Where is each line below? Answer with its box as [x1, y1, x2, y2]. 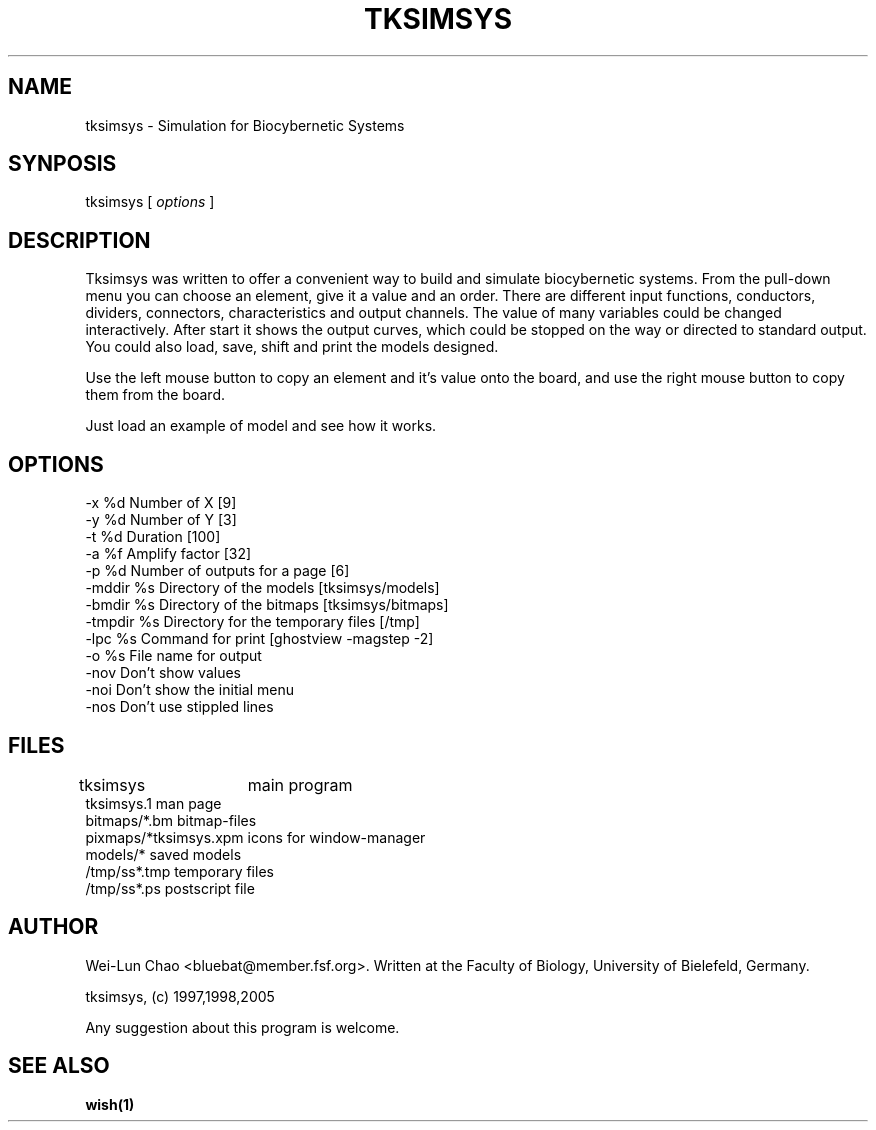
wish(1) [85, 1095, 135, 1113]
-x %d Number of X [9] [85, 494, 237, 512]
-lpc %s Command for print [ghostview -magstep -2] [85, 630, 434, 648]
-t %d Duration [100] [85, 528, 221, 546]
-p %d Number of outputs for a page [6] [85, 562, 350, 580]
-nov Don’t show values [85, 664, 241, 682]
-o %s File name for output [85, 647, 262, 665]
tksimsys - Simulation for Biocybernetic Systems [85, 116, 405, 134]
